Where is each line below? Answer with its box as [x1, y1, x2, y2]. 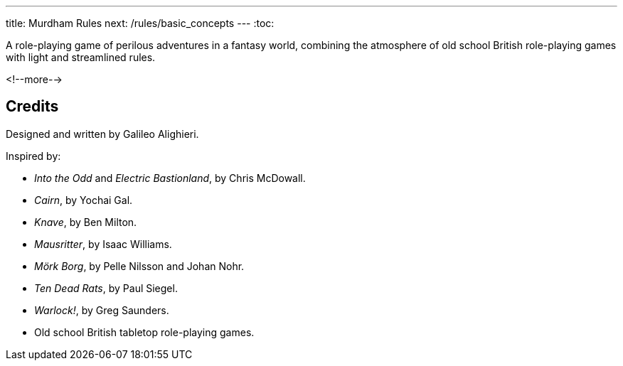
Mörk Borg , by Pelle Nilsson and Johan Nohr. [34, 259, 245, 272]
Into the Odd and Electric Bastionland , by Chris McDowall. [34, 171, 306, 184]
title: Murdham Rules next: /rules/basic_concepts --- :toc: [6, 17, 275, 29]
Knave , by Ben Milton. [34, 215, 137, 228]
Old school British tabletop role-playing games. [34, 325, 255, 338]
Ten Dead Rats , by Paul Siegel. [34, 281, 178, 294]
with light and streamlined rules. [6, 51, 156, 63]
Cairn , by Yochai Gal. [34, 193, 133, 206]
